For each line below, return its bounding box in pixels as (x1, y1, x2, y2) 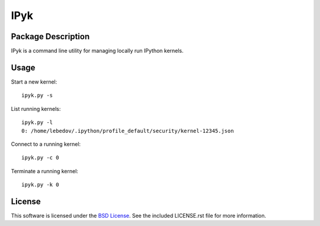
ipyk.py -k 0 (21, 182, 59, 188)
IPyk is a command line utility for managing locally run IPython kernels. (11, 47, 184, 55)
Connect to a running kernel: (11, 140, 81, 148)
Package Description (11, 31, 90, 42)
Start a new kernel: (11, 78, 57, 85)
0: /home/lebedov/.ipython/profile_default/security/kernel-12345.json (21, 128, 234, 134)
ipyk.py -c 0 (21, 154, 59, 161)
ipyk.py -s (21, 92, 53, 99)
